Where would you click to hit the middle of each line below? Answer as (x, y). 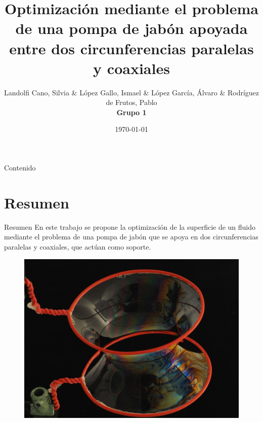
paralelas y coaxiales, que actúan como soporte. (78, 246)
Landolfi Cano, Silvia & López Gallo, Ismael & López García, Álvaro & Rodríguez (132, 92)
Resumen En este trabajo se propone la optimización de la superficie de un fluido (130, 226)
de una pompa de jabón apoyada (131, 28)
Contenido (20, 168)
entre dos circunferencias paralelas (131, 48)
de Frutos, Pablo (131, 102)
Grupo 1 (131, 112)
